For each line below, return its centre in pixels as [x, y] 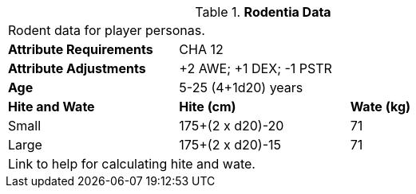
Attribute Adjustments [77, 68]
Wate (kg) [380, 107]
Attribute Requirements [81, 49]
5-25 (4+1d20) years [241, 87]
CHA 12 [201, 49]
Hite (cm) [208, 107]
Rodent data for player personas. [107, 30]
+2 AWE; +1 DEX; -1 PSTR [256, 68]
